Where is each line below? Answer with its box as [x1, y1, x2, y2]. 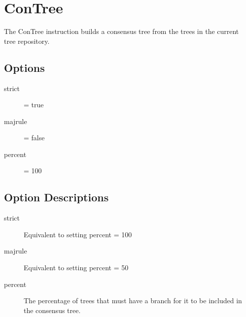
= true [24, 99, 44, 110]
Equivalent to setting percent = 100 [24, 229, 132, 239]
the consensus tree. [24, 305, 81, 315]
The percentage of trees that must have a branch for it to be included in [24, 295, 242, 306]
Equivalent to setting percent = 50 [24, 262, 129, 273]
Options [4, 60, 45, 75]
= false [24, 132, 45, 143]
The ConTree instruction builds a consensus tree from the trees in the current [4, 26, 239, 36]
